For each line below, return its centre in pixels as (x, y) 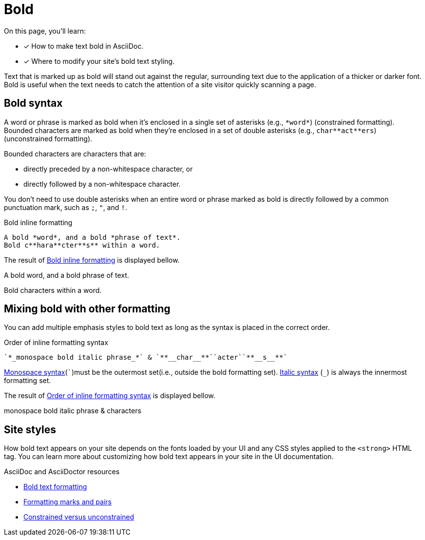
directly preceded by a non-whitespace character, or (108, 169)
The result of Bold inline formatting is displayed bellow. (92, 260)
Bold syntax (33, 103)
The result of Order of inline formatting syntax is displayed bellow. (110, 396)
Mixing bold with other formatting (87, 309)
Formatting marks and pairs (68, 502)
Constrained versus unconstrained (79, 517)
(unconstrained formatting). (48, 138)
